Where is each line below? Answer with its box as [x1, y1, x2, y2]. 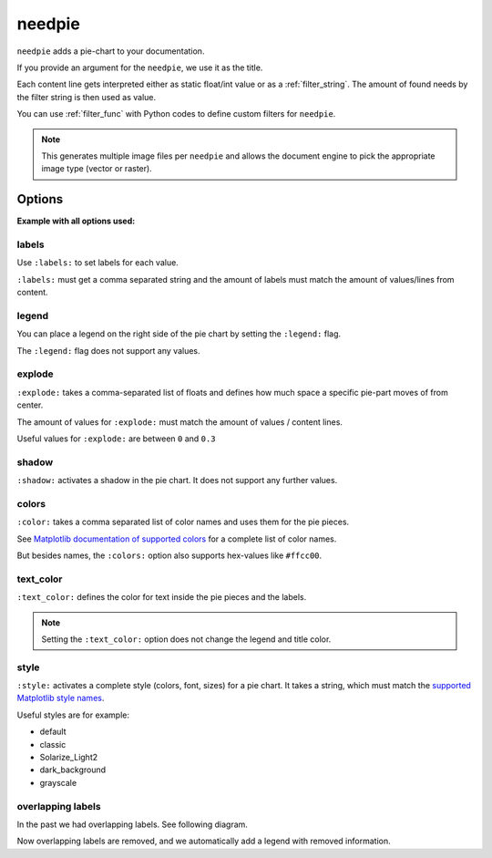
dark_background [39, 764, 107, 775]
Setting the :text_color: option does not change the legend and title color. [41, 634, 332, 645]
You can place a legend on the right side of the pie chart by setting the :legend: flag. [16, 328, 342, 339]
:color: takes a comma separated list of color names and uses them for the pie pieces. [16, 516, 350, 528]
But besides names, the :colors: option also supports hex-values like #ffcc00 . [16, 550, 323, 561]
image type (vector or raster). [41, 163, 152, 174]
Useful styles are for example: [16, 709, 129, 720]
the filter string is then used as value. [16, 91, 157, 102]
